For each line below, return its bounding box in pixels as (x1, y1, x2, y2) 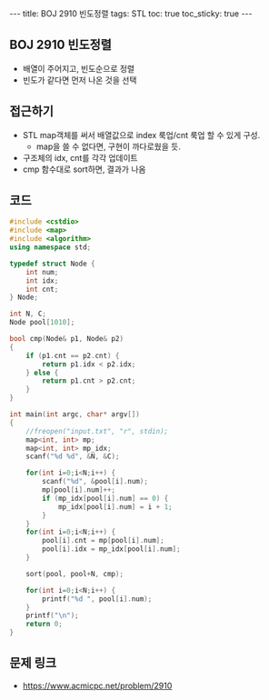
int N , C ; (9, 309, 47, 319)
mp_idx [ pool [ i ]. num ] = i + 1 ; (57, 502, 173, 511)
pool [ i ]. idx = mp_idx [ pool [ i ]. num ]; (42, 545, 181, 554)
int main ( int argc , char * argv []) (9, 410, 141, 419)
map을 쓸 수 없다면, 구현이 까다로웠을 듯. (35, 141, 182, 152)
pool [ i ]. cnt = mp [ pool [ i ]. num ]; (42, 536, 165, 545)
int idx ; (25, 275, 59, 285)
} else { (25, 368, 59, 377)
